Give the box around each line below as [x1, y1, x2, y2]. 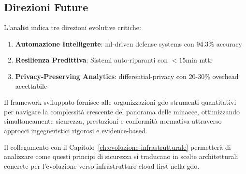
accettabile [15, 80, 47, 91]
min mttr [186, 55, 213, 65]
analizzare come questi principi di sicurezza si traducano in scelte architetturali [4, 151, 238, 161]
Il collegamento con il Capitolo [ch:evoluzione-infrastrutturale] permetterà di [4, 142, 231, 152]
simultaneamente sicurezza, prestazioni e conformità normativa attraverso [4, 116, 222, 126]
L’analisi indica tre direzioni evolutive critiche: [4, 22, 141, 32]
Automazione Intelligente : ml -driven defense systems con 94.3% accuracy [15, 38, 242, 48]
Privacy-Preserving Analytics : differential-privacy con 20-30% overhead [15, 71, 239, 81]
